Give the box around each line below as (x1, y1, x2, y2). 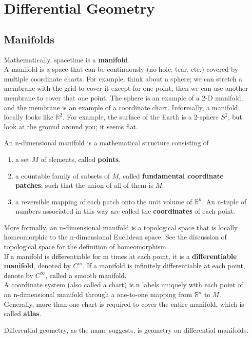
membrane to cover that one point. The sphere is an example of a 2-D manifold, (4, 92, 243, 102)
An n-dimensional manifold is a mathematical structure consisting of (4, 138, 209, 148)
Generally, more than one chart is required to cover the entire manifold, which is (4, 298, 244, 309)
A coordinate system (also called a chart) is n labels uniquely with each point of (4, 279, 243, 290)
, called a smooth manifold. (45, 270, 127, 280)
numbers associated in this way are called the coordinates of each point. (15, 206, 235, 216)
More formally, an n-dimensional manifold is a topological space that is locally (4, 222, 238, 232)
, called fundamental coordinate (118, 170, 224, 180)
